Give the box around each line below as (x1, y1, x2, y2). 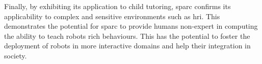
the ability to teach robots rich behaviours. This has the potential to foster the (4, 30, 250, 41)
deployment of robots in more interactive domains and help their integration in (4, 40, 251, 51)
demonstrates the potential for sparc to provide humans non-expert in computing (4, 21, 258, 31)
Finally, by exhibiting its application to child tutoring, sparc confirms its (4, 1, 231, 11)
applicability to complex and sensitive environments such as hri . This (4, 11, 220, 21)
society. (4, 50, 27, 60)
